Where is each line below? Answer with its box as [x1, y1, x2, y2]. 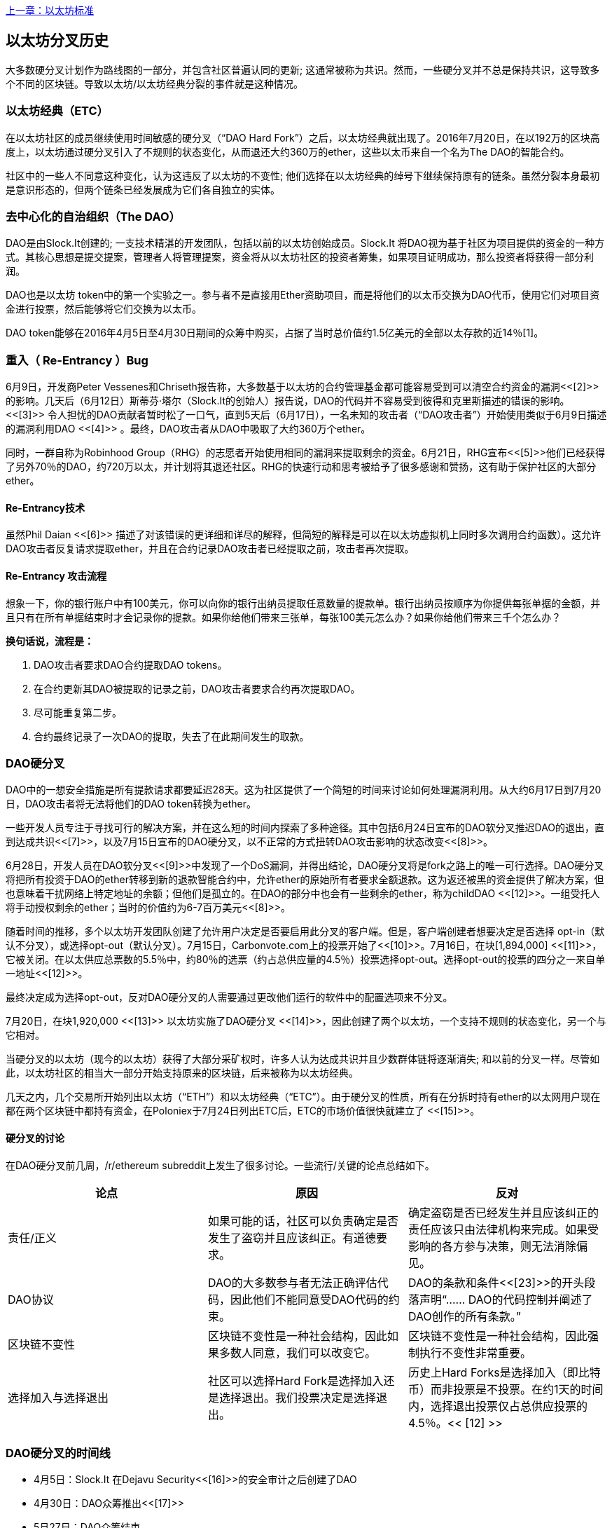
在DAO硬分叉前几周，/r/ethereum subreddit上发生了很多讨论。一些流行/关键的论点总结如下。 [6, 1159, 435, 1171]
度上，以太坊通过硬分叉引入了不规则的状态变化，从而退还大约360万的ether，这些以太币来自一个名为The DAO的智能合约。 [6, 145, 570, 158]
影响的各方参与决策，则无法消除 [408, 1239, 576, 1253]
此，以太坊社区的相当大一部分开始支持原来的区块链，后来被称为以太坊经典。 [6, 1067, 359, 1079]
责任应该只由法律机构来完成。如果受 [408, 1222, 599, 1236]
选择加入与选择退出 [8, 1390, 109, 1405]
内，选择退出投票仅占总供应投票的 [408, 1398, 587, 1413]
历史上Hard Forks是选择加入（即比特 [408, 1365, 601, 1379]
